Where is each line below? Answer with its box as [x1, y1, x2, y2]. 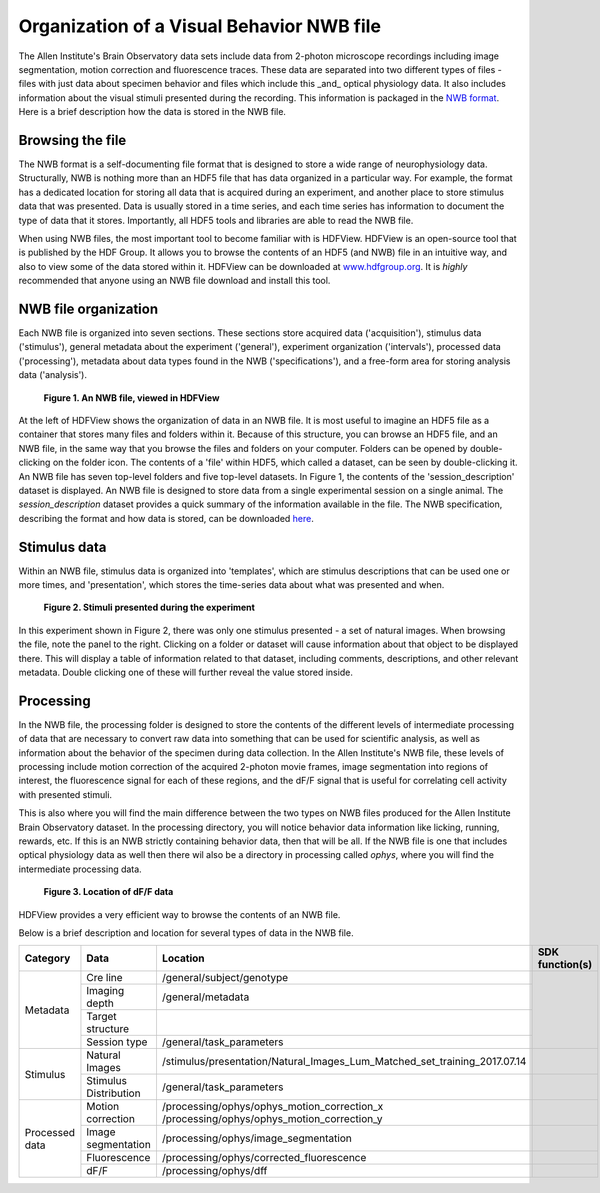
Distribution [86, 1086, 141, 1100]
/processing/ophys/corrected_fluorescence [161, 1151, 367, 1165]
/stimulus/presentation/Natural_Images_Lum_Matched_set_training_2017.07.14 [161, 1055, 527, 1069]
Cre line [86, 971, 124, 985]
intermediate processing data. [18, 863, 142, 875]
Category [24, 951, 71, 965]
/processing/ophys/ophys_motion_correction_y [161, 1112, 383, 1126]
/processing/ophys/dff [161, 1164, 268, 1178]
